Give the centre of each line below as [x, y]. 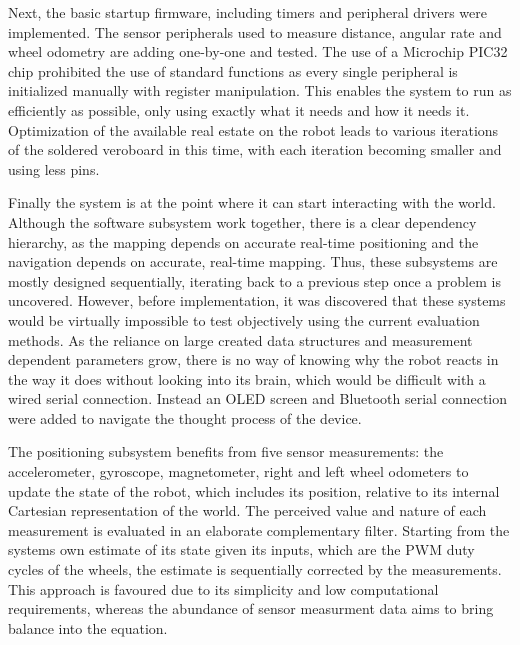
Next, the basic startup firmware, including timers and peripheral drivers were [248, 12]
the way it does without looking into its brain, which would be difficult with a [247, 378]
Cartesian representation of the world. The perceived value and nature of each [247, 510]
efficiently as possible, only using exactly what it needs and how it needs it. [239, 109]
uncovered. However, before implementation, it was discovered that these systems [257, 300]
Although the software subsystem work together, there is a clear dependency [242, 221]
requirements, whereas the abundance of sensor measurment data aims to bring [251, 608]
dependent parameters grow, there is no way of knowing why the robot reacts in [253, 359]
